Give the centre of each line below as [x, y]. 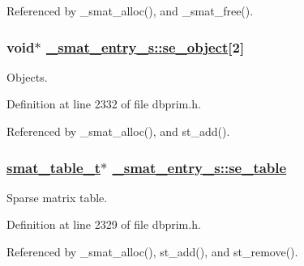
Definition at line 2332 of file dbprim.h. [104, 104]
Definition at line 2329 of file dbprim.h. [104, 224]
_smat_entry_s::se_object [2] [145, 46]
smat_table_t [54, 167]
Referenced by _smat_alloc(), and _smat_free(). [130, 11]
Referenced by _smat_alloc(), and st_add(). [118, 131]
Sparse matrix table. [57, 197]
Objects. [27, 76]
